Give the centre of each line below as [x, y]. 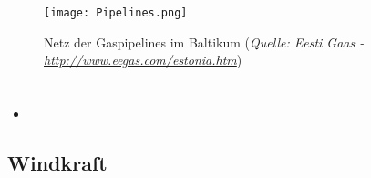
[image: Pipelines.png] [116, 13]
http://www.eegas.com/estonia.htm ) [143, 60]
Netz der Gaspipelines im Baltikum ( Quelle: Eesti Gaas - [204, 42]
